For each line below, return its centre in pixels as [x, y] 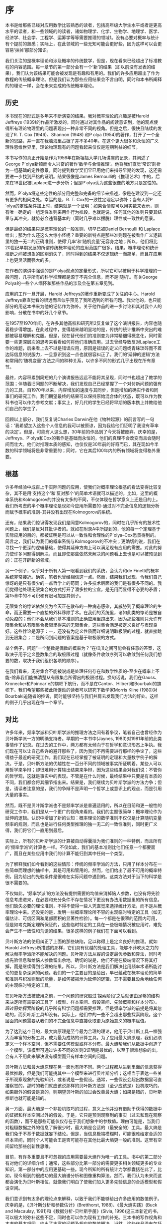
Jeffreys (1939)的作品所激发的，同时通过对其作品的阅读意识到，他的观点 [80, 122]
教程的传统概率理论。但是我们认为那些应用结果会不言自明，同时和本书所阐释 [83, 79]
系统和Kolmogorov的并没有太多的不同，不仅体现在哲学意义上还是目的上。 [85, 499]
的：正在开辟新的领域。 [29, 560]
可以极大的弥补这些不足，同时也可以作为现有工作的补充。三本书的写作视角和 [83, 1218]
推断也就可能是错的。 [27, 1098]
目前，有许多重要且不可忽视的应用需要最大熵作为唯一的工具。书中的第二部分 [83, 1157]
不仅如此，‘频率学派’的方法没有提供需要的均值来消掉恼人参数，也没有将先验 [83, 893]
